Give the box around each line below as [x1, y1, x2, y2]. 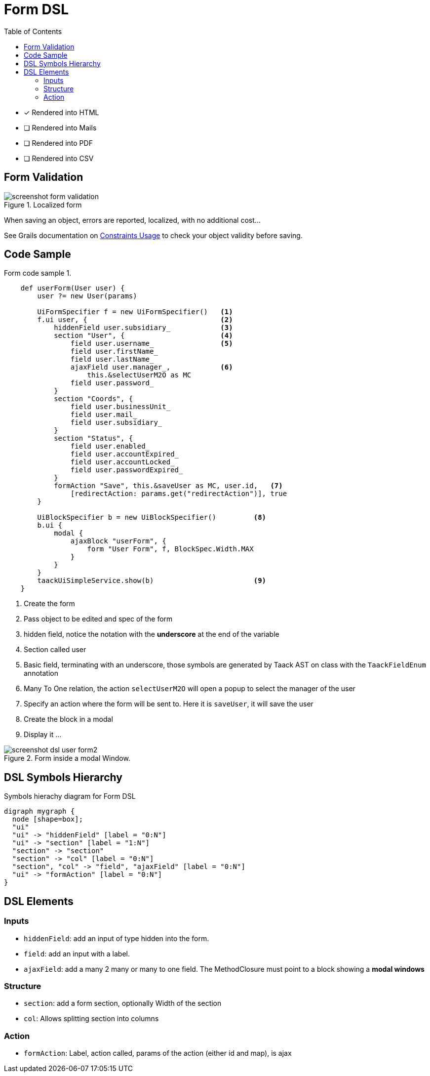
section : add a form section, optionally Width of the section [24, 999, 222, 1008]
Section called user [24, 645, 86, 654]
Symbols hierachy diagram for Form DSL [4, 792, 136, 801]
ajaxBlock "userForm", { [70, 537, 166, 545]
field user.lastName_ [70, 355, 154, 364]
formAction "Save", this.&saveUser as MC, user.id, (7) [54, 482, 283, 490]
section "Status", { [54, 434, 133, 443]
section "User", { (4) [54, 331, 233, 340]
